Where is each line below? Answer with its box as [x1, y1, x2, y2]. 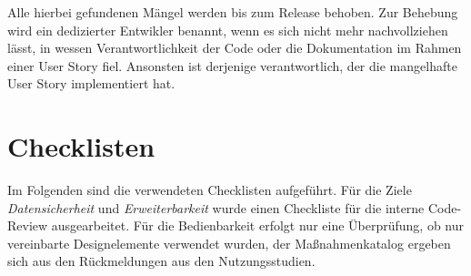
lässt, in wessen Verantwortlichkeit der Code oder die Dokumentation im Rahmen [7, 38, 462, 57]
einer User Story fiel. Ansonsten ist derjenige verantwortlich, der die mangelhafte [7, 56, 457, 75]
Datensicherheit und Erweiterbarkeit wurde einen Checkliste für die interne [7, 198, 425, 217]
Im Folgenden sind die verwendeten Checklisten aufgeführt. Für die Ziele [7, 180, 412, 199]
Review [7, 216, 48, 235]
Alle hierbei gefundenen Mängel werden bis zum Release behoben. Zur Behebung [7, 3, 458, 21]
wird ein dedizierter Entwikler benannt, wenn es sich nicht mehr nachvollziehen [7, 20, 448, 39]
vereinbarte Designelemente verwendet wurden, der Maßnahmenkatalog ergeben [7, 233, 451, 252]
